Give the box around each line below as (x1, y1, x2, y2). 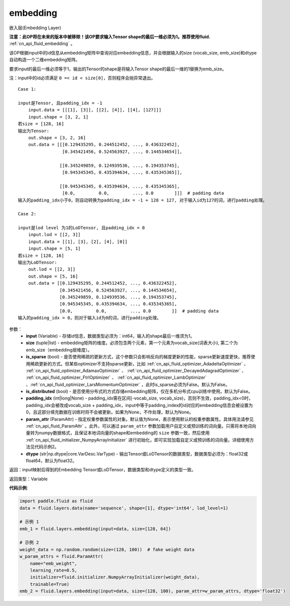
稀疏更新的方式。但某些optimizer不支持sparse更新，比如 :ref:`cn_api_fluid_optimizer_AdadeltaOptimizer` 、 (30, 360, 248, 366)
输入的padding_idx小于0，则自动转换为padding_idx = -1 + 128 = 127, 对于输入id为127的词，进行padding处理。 (18, 197, 267, 203)
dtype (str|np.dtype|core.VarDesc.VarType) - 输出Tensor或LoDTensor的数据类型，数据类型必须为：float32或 (26, 451, 248, 456)
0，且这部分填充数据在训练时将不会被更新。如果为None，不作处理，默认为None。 (26, 409, 194, 415)
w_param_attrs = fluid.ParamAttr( (19, 554, 103, 559)
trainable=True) (30, 581, 69, 587)
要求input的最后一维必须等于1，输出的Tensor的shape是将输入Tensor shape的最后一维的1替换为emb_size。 (9, 66, 227, 72)
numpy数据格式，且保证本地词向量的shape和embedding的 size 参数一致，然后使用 (39, 430, 210, 436)
